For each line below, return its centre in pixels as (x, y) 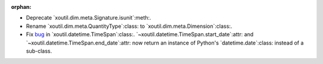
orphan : (21, 7)
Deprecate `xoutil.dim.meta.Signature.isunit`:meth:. (89, 18)
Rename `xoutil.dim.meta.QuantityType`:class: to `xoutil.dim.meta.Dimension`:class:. (129, 26)
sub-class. (39, 51)
